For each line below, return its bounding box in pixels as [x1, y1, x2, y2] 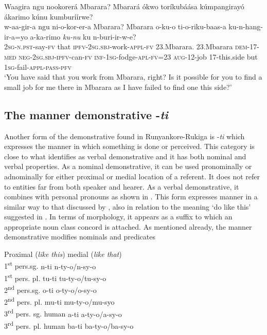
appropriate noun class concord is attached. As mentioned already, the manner [4, 221, 252, 232]
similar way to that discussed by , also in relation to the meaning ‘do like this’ [4, 201, 251, 212]
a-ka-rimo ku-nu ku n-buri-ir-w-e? [30, 31, 136, 42]
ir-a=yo [4, 31, 28, 42]
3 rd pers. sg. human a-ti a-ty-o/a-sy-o [4, 307, 122, 319]
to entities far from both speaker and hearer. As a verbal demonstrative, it [4, 181, 239, 192]
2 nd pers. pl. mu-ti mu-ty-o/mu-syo [4, 295, 115, 307]
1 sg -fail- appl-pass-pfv [4, 61, 72, 72]
